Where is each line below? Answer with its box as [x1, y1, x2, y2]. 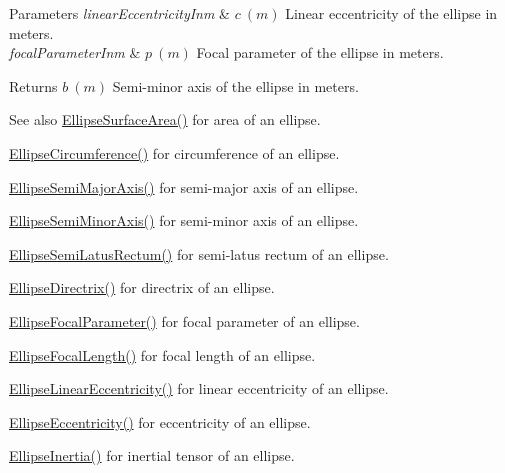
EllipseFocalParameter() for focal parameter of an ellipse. [9, 310, 360, 331]
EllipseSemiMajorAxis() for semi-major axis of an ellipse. [9, 176, 359, 197]
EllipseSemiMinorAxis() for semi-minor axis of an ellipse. [9, 210, 359, 231]
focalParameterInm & [9, 42, 141, 63]
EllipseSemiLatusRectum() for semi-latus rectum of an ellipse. [9, 243, 389, 264]
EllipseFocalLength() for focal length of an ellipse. [9, 344, 316, 365]
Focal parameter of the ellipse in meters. [196, 42, 444, 63]
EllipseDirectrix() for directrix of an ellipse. [9, 277, 275, 298]
